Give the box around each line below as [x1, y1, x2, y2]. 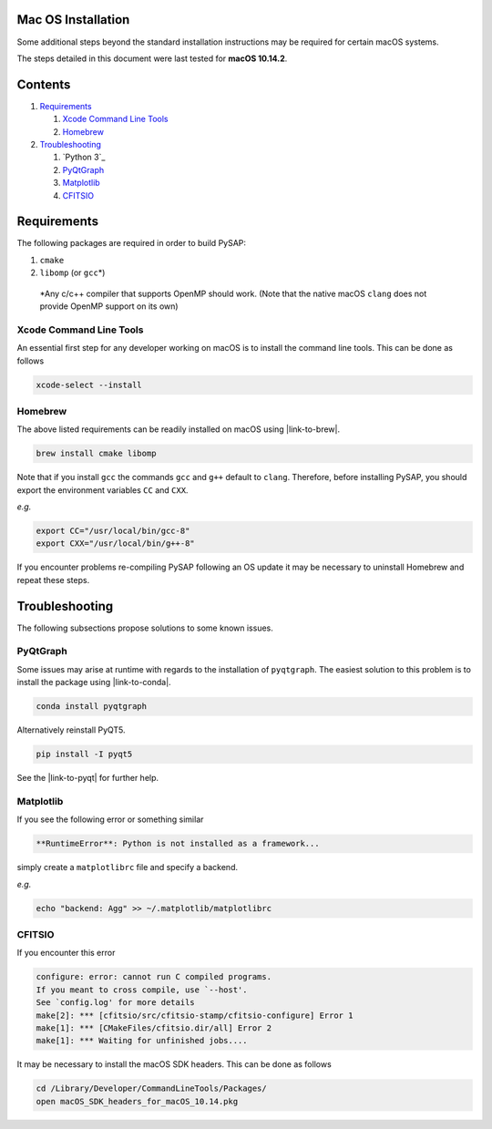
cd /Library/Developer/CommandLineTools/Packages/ [36, 1083, 268, 1093]
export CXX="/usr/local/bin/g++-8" [36, 539, 195, 549]
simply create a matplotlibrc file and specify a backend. [16, 862, 239, 873]
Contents [16, 77, 71, 92]
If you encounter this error [16, 948, 116, 959]
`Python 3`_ [62, 151, 106, 163]
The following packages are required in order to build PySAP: [16, 238, 246, 249]
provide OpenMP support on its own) [39, 301, 179, 312]
